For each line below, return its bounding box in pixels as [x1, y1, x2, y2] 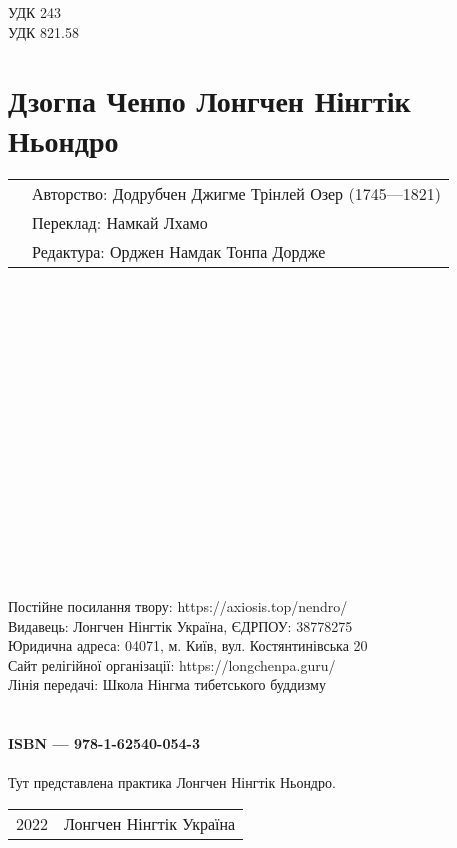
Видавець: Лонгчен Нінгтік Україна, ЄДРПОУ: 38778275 [8, 615, 353, 636]
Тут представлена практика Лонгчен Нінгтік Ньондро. [8, 772, 336, 793]
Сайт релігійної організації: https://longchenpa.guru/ [8, 654, 336, 675]
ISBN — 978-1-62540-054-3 [8, 733, 201, 754]
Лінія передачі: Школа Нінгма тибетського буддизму [8, 674, 326, 695]
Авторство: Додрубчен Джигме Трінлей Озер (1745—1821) [32, 181, 441, 205]
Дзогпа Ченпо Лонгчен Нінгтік [8, 80, 411, 121]
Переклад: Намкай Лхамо [32, 210, 208, 234]
